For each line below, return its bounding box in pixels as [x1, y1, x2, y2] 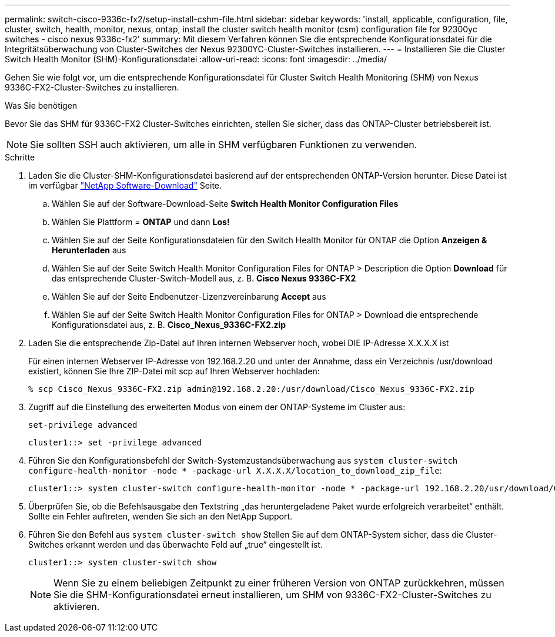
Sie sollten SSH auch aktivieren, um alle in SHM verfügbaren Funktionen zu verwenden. [30, 139, 417, 150]
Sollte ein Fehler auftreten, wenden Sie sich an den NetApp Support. [28, 511, 293, 521]
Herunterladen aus [52, 245, 126, 255]
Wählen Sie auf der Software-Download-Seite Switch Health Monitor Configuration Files [52, 199, 399, 209]
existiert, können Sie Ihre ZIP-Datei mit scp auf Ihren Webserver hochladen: [28, 366, 320, 376]
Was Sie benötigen [5, 100, 78, 110]
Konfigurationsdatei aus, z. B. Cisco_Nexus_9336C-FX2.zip [52, 320, 286, 330]
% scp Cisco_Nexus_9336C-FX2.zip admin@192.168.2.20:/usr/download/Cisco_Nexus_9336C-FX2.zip [28, 384, 474, 394]
